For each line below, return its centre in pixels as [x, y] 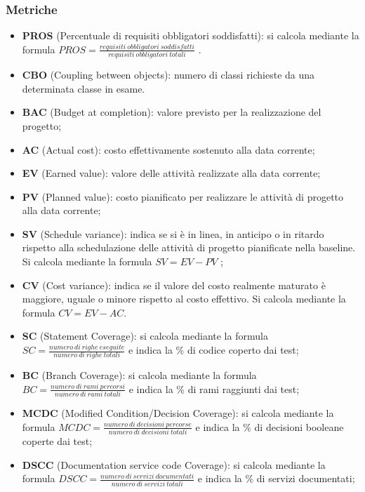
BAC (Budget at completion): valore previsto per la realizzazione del [172, 112]
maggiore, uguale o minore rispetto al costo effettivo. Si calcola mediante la [184, 299]
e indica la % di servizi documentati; [276, 478]
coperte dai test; [57, 441]
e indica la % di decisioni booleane [270, 426]
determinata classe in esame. [84, 88]
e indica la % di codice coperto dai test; [213, 350]
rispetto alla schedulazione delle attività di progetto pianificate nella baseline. [189, 247]
